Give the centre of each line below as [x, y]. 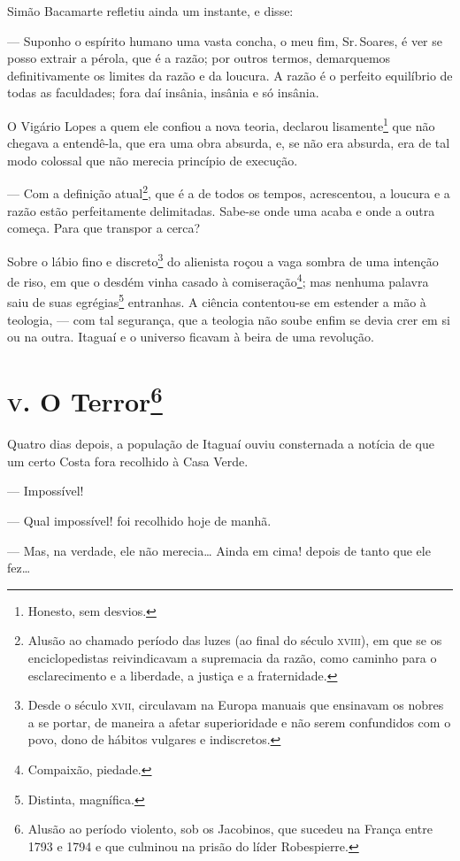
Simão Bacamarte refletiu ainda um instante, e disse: [150, 11]
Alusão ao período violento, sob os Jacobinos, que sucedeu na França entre [230, 829]
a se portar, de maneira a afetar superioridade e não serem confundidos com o [239, 722]
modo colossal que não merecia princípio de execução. [153, 160]
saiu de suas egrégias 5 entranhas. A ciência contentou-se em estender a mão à [217, 300]
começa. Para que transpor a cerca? [104, 228]
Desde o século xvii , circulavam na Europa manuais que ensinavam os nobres [236, 705]
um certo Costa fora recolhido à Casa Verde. [128, 461]
